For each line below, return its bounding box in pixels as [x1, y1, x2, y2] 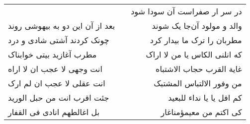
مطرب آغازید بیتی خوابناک [8, 49, 97, 60]
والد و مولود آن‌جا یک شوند [152, 20, 242, 31]
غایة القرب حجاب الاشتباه [156, 63, 242, 74]
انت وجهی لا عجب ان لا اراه [8, 63, 102, 74]
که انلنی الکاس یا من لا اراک [146, 49, 242, 60]
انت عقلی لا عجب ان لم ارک [8, 77, 105, 89]
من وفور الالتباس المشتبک [154, 77, 242, 89]
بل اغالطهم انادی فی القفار [8, 106, 100, 118]
